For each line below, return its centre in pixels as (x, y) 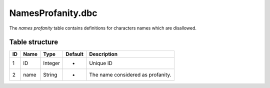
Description (103, 54)
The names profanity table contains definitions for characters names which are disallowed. (103, 28)
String (50, 75)
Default (74, 54)
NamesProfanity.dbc (53, 13)
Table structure (34, 42)
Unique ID (101, 63)
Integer (51, 63)
